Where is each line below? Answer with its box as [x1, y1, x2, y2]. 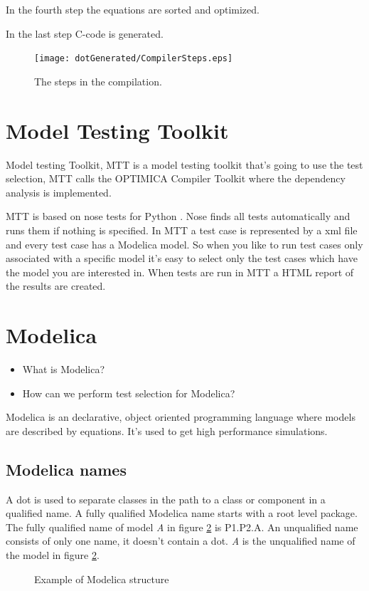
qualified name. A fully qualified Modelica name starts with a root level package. [6, 506, 358, 521]
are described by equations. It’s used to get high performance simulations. [6, 423, 328, 438]
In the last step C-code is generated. [6, 26, 164, 41]
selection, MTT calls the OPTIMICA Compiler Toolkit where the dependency [6, 171, 346, 186]
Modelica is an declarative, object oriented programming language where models [6, 409, 355, 424]
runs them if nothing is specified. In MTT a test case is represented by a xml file [6, 222, 358, 237]
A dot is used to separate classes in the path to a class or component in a [6, 491, 326, 506]
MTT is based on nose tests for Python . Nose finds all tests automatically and [6, 209, 351, 224]
